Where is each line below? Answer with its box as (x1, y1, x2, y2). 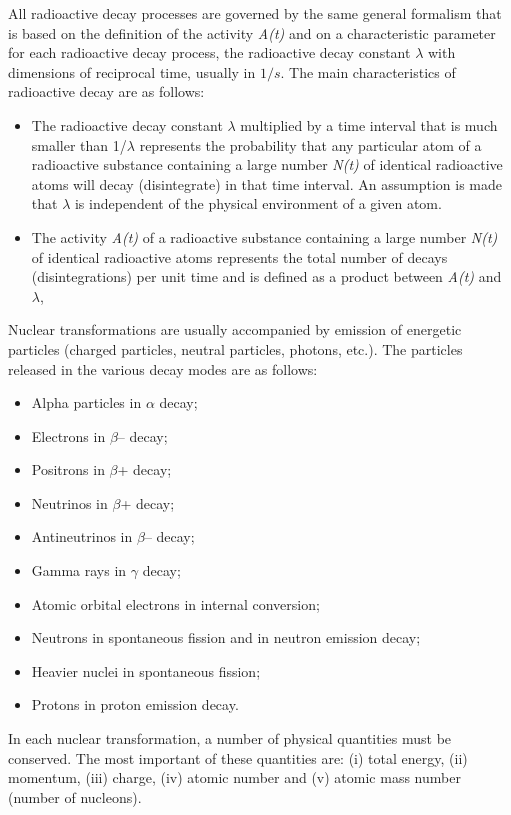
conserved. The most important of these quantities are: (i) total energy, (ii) (8, 747, 468, 768)
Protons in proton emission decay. (31, 694, 239, 715)
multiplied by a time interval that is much (240, 114, 498, 135)
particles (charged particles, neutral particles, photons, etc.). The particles (8, 338, 463, 359)
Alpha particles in (31, 392, 142, 413)
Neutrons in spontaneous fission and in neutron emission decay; (31, 627, 421, 648)
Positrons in (31, 459, 105, 480)
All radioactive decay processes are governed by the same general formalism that (8, 3, 502, 23)
